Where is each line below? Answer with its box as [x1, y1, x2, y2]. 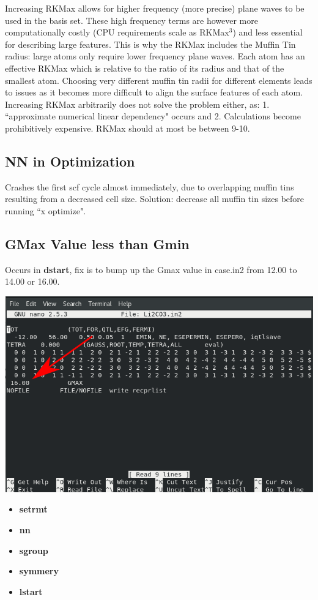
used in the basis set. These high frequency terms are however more [5, 13, 258, 26]
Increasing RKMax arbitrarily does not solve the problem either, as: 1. [5, 97, 270, 110]
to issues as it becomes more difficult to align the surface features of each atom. [5, 86, 303, 99]
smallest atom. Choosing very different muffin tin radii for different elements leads [5, 73, 312, 86]
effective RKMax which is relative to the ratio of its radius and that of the [5, 61, 284, 74]
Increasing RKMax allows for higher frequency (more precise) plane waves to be [5, 2, 305, 14]
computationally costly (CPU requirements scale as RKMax [5, 26, 229, 39]
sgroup [19, 544, 48, 557]
